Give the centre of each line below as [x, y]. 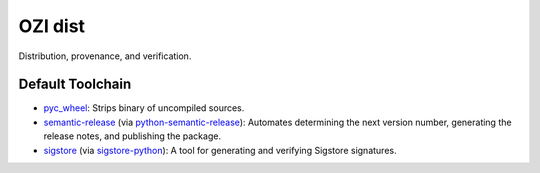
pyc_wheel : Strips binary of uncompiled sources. [144, 108]
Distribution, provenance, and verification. [105, 56]
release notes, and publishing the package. [132, 136]
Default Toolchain [75, 84]
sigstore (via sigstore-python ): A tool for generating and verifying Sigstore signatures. [220, 150]
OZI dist [51, 26]
